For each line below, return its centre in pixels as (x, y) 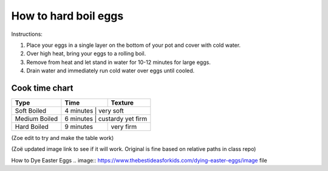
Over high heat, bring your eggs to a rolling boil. (86, 54)
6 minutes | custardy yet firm (106, 119)
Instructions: (27, 34)
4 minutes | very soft (94, 111)
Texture (122, 103)
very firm (124, 127)
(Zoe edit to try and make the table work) (63, 138)
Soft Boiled (31, 111)
